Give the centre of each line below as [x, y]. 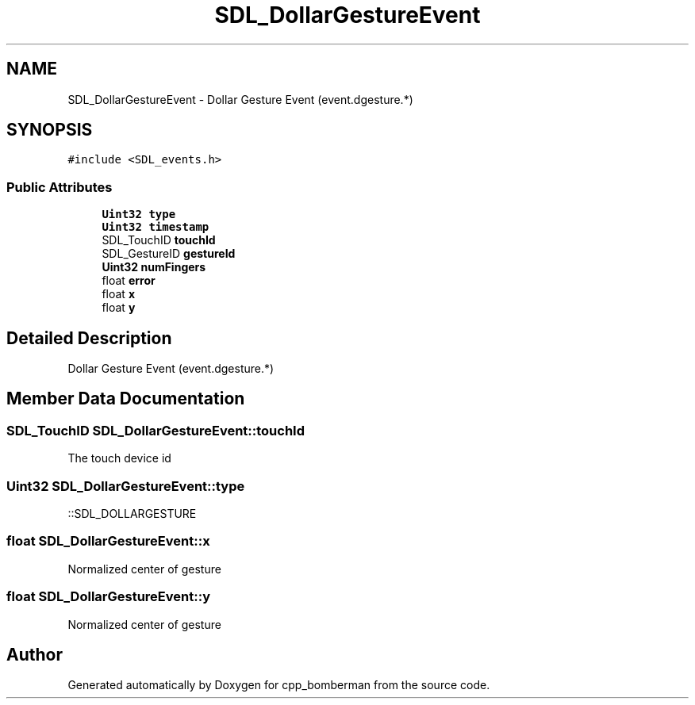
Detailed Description [89, 338]
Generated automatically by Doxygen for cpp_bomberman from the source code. [279, 685]
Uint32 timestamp [156, 227]
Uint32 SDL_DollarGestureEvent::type [126, 486]
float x [118, 294]
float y [119, 308]
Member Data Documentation [126, 399]
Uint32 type [139, 215]
